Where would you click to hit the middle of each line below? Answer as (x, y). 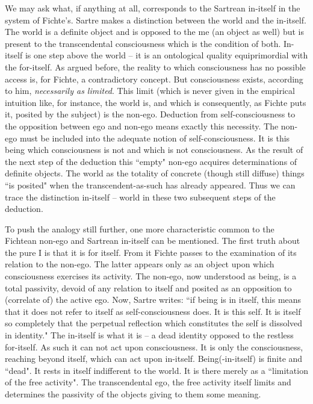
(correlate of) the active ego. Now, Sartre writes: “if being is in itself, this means (153, 300)
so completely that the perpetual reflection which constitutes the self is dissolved (154, 323)
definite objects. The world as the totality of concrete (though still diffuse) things (155, 173)
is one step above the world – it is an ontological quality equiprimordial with (166, 55)
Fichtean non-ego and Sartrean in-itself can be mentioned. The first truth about (153, 241)
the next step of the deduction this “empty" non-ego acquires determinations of (151, 161)
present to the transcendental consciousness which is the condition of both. (143, 43)
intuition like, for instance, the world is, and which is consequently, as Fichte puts (156, 102)
